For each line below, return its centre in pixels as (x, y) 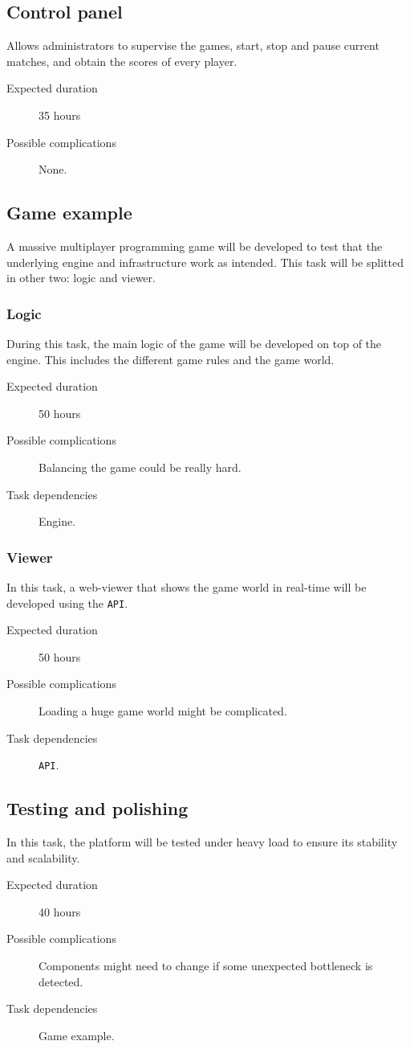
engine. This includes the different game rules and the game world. (170, 359)
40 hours (60, 911)
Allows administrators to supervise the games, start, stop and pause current (193, 45)
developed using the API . (67, 602)
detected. (61, 981)
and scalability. (43, 857)
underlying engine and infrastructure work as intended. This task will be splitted (205, 262)
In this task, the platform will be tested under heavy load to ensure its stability (202, 842)
